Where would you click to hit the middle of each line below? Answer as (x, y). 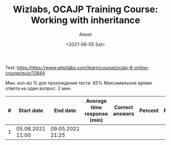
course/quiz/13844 (25, 73)
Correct (124, 107)
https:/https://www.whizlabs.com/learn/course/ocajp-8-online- (83, 67)
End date (65, 110)
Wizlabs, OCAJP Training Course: (85, 9)
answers (124, 113)
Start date (31, 110)
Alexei (85, 34)
